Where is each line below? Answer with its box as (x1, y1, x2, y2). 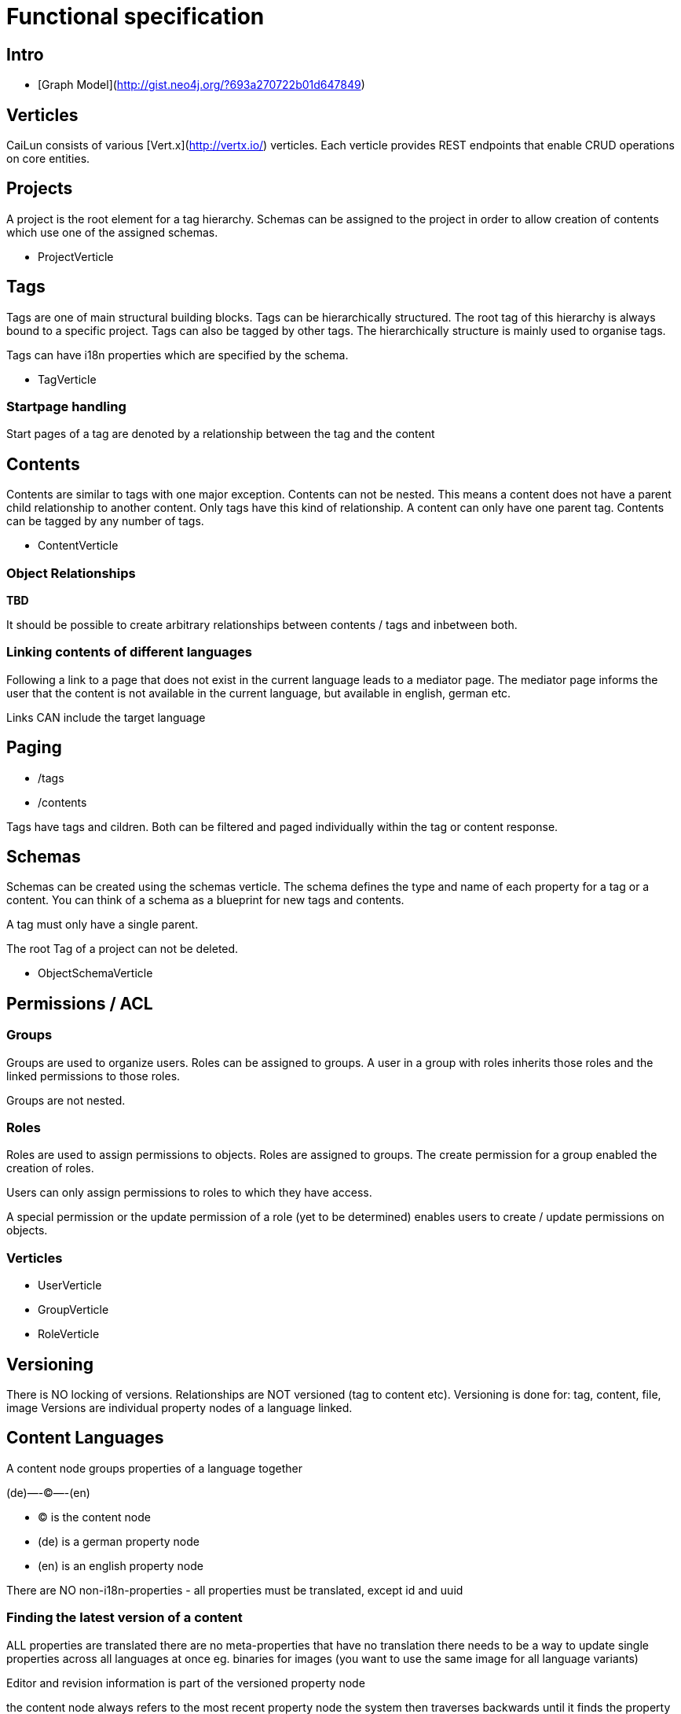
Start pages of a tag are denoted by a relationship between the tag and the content (6, 427, 435, 441)
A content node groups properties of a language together (6, 1461, 303, 1475)
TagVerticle (38, 372, 97, 386)
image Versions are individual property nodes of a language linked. (6, 1401, 353, 1415)
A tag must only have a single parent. (6, 918, 199, 932)
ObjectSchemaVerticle (38, 966, 153, 980)
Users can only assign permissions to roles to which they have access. (6, 1186, 372, 1200)
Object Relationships (6, 565, 136, 581)
